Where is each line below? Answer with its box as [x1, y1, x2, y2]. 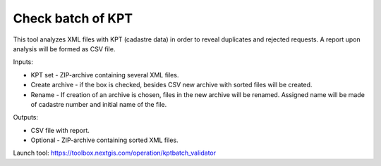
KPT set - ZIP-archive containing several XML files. [30, 70, 179, 79]
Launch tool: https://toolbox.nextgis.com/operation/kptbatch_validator [13, 148, 217, 158]
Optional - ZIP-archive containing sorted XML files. [30, 136, 179, 144]
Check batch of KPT [13, 11, 133, 26]
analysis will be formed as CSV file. [13, 44, 116, 53]
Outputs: [13, 113, 39, 122]
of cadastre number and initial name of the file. [30, 100, 167, 108]
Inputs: [13, 58, 33, 66]
